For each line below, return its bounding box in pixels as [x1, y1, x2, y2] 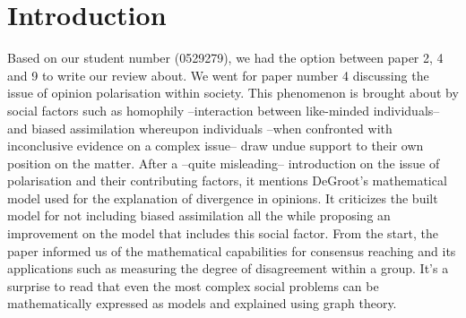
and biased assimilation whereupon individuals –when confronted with [7, 118, 393, 137]
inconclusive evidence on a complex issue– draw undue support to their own [7, 136, 424, 155]
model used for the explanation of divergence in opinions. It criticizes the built [7, 188, 438, 207]
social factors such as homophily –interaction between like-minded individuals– [7, 100, 440, 119]
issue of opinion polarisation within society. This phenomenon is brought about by [7, 83, 459, 102]
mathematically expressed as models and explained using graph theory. [7, 294, 397, 313]
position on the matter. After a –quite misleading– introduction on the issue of [7, 153, 440, 172]
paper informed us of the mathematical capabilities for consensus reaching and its [7, 241, 456, 260]
